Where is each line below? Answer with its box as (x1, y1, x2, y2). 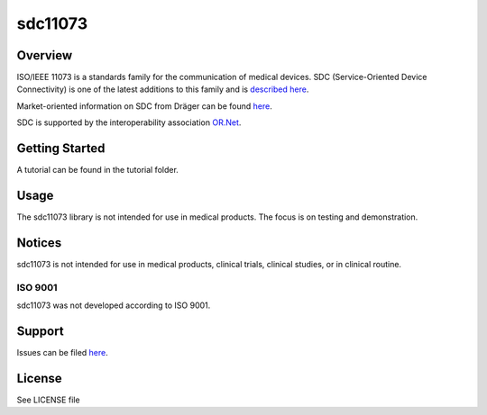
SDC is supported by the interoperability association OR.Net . (16, 117, 242, 128)
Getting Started (16, 140, 106, 157)
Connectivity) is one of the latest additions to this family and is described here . (16, 84, 309, 95)
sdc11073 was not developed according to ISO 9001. (16, 300, 211, 311)
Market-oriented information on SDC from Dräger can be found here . (16, 100, 272, 112)
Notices (16, 235, 62, 250)
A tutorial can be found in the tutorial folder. (16, 165, 179, 176)
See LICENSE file (16, 394, 80, 405)
